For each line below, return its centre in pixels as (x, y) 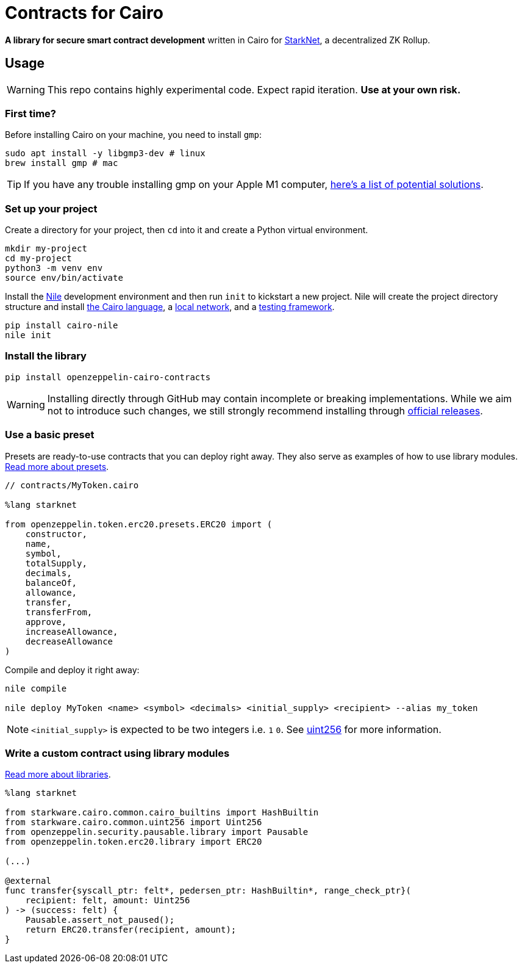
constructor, (56, 534)
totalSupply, (56, 563)
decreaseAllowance (69, 641)
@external (28, 881)
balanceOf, (51, 583)
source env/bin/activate (64, 278)
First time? (30, 113)
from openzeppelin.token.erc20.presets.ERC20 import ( (139, 524)
